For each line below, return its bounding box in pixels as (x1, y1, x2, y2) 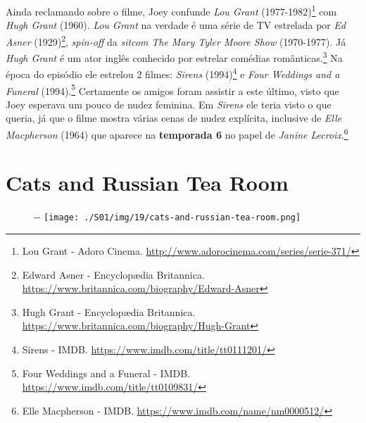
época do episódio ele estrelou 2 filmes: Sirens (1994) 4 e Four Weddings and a (6, 65, 340, 81)
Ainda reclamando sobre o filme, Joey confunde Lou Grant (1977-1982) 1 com (6, 2, 337, 18)
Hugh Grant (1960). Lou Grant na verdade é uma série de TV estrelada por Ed (6, 18, 346, 32)
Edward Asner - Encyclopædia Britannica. (22, 267, 205, 282)
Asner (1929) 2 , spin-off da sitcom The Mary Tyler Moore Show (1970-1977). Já (6, 32, 346, 49)
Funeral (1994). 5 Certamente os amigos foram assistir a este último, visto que (6, 81, 339, 98)
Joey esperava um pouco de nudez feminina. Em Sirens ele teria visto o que (6, 96, 332, 111)
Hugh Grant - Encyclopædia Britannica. (22, 304, 196, 319)
